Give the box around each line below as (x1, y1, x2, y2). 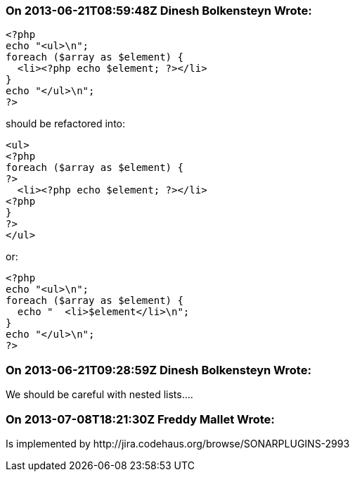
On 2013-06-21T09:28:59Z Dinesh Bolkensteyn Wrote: (6, 362, 311, 377)
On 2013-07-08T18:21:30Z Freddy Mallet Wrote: (6, 412, 275, 426)
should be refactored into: (6, 117, 126, 130)
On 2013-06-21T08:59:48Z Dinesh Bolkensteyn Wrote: (6, 4, 312, 18)
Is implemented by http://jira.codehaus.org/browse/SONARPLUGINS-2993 (6, 437, 350, 450)
